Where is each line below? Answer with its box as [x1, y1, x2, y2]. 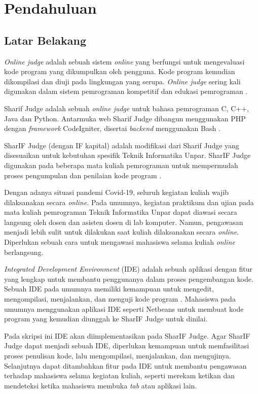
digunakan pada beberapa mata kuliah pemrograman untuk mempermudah [4, 159, 238, 170]
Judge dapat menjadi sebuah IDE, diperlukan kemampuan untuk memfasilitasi [4, 340, 249, 351]
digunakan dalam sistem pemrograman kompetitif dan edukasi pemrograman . [4, 86, 248, 96]
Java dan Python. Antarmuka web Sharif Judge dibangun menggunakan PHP [4, 113, 246, 123]
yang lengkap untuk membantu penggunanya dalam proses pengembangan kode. [4, 273, 253, 284]
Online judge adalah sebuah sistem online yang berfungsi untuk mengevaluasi [4, 56, 245, 67]
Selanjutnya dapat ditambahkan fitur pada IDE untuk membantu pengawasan [4, 360, 247, 371]
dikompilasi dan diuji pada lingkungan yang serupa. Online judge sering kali [4, 76, 241, 86]
